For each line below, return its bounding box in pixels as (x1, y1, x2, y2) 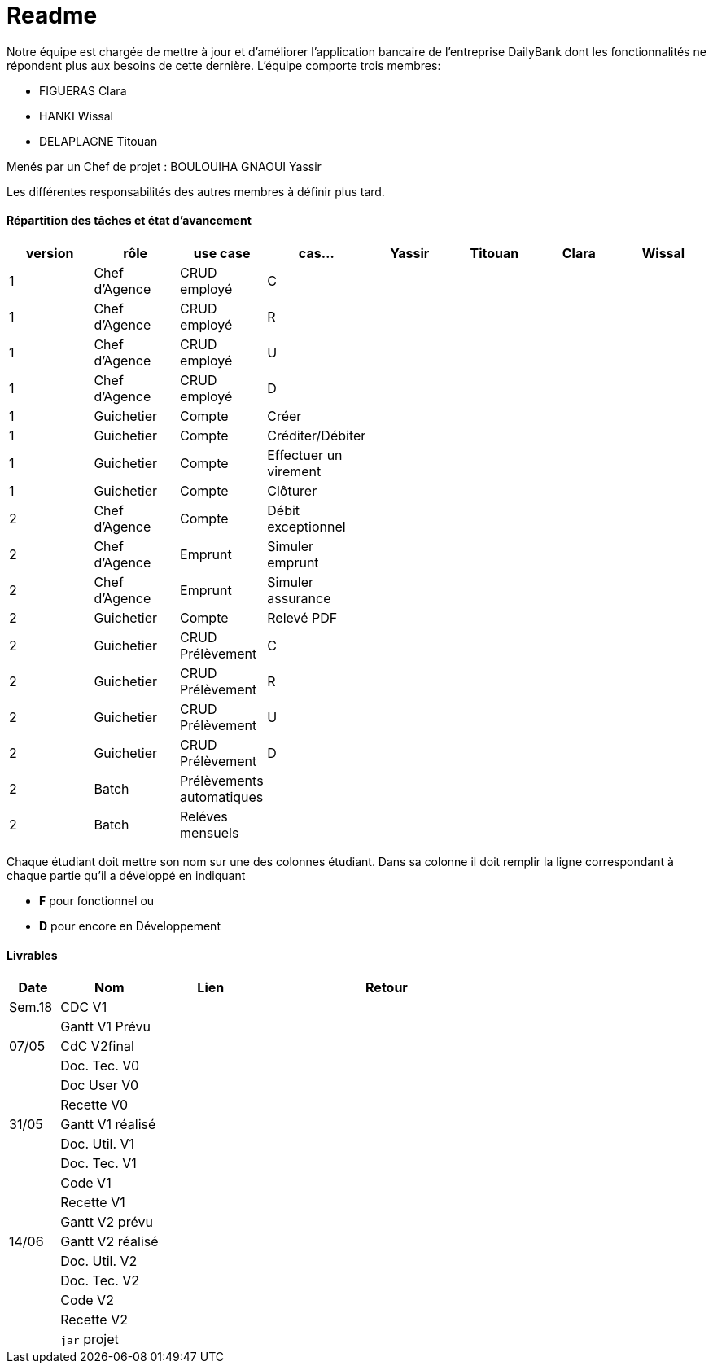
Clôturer (267, 482, 317, 499)
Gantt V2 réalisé (60, 1233, 159, 1250)
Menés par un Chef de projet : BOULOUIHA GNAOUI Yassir (7, 159, 322, 173)
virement (267, 462, 322, 479)
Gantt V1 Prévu (60, 1018, 151, 1035)
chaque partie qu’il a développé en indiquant (7, 868, 246, 882)
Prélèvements (180, 772, 264, 789)
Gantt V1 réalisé (60, 1116, 156, 1133)
